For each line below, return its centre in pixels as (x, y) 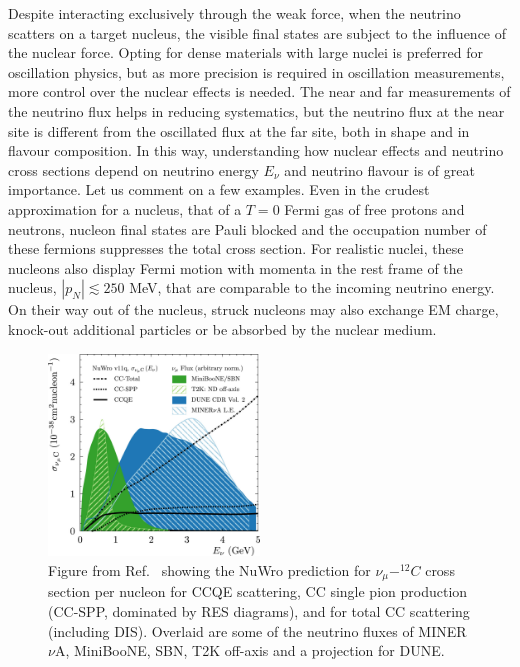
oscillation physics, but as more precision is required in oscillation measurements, (256, 71)
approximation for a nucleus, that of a (125, 208)
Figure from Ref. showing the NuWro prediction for (209, 569)
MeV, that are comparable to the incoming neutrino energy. (312, 287)
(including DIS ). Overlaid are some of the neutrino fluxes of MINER (257, 630)
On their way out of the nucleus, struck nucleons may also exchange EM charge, (253, 309)
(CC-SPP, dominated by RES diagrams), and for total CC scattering (259, 611)
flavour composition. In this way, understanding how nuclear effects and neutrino (256, 150)
